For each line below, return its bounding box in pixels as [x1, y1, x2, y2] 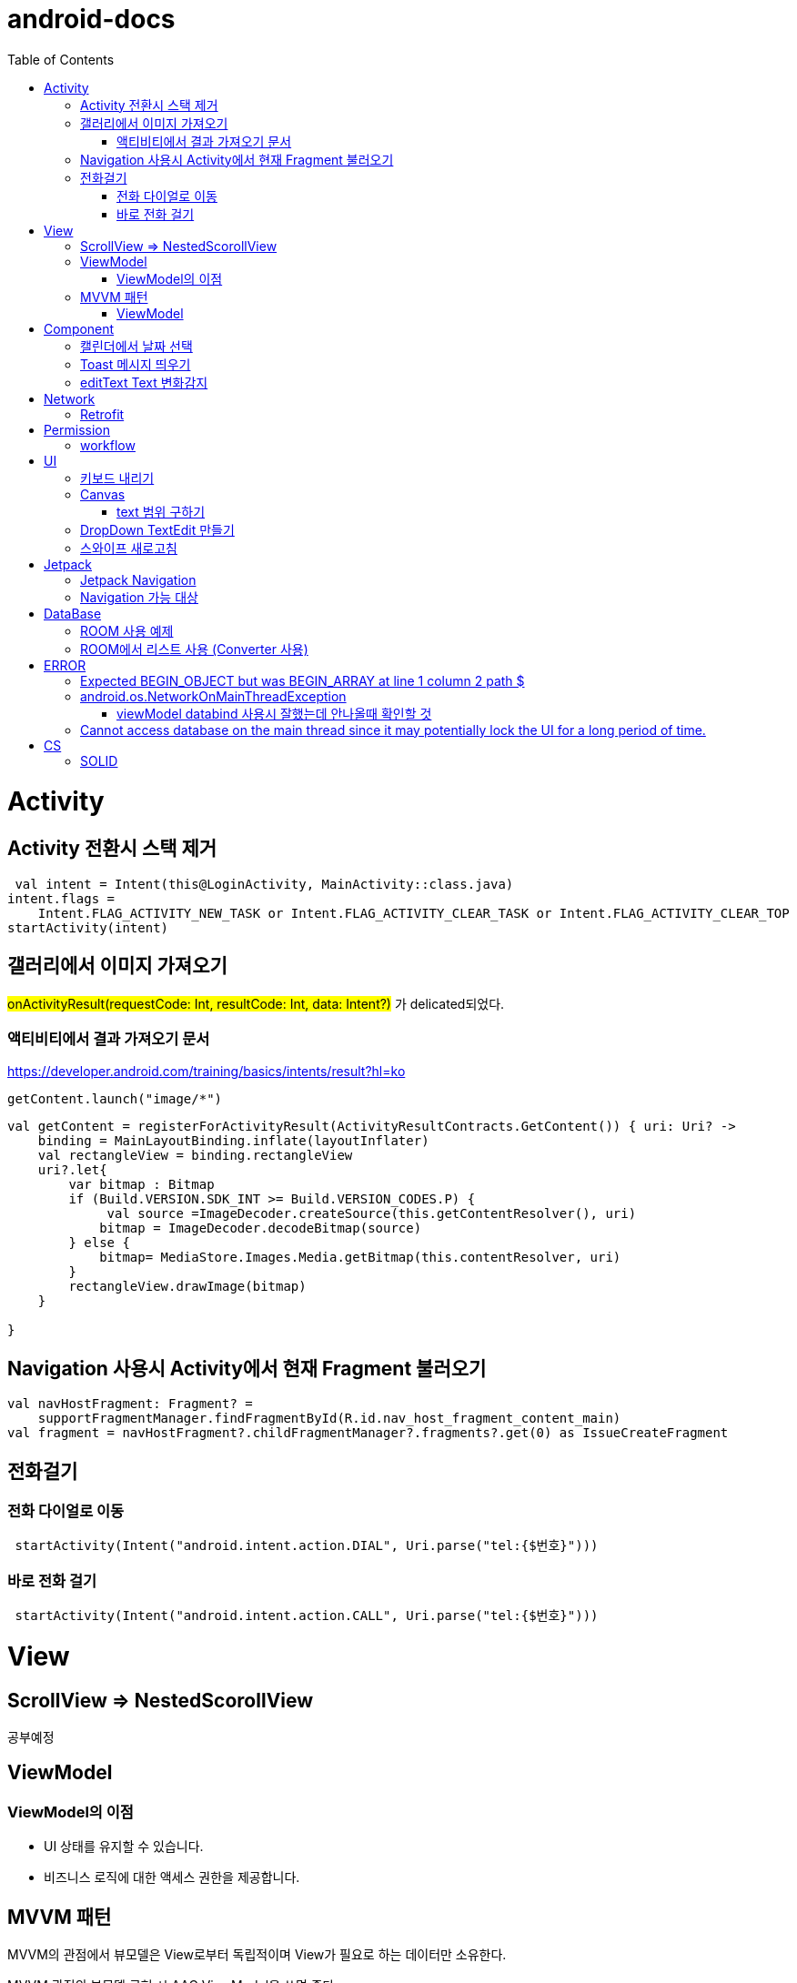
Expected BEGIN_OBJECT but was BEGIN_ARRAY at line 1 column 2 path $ [80, 672, 525, 689]
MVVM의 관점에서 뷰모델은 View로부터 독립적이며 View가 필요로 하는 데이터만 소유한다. [7, 1947, 507, 1963]
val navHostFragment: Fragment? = [7, 1396, 253, 1412]
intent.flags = [7, 891, 116, 906]
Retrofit [80, 406, 125, 422]
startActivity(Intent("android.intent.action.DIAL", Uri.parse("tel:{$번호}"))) [15, 1538, 599, 1554]
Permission [44, 421, 111, 438]
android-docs [7, 4, 176, 35]
